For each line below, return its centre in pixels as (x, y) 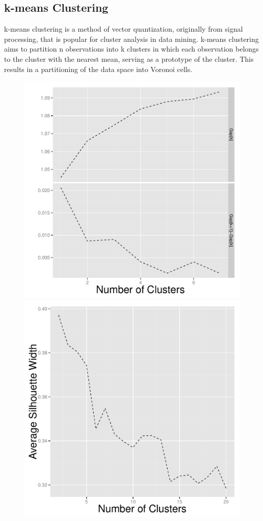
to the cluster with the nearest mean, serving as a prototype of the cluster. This (129, 58)
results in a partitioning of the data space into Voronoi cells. (98, 69)
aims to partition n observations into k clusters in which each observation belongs (131, 49)
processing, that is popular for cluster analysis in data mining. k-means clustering (131, 39)
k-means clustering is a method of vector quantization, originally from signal (124, 29)
